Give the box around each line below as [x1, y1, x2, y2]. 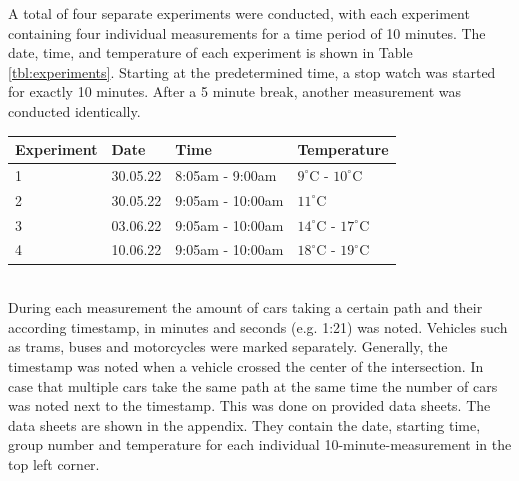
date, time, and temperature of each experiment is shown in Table [8, 42, 413, 63]
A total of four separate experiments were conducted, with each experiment [8, 3, 470, 23]
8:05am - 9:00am [175, 164, 277, 185]
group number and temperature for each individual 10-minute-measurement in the [8, 434, 512, 455]
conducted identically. [8, 100, 141, 121]
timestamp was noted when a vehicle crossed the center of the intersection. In [8, 355, 484, 376]
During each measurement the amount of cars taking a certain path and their [8, 297, 483, 318]
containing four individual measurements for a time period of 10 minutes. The [8, 22, 486, 43]
